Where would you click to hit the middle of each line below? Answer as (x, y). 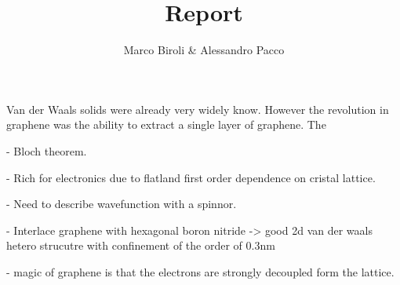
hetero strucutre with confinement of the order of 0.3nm (141, 245)
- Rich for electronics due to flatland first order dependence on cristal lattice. (191, 177)
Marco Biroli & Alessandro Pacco (204, 50)
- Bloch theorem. (47, 150)
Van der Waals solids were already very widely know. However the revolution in (198, 109)
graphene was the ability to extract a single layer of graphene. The (166, 124)
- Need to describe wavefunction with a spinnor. (122, 204)
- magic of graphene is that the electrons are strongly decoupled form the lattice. (200, 271)
